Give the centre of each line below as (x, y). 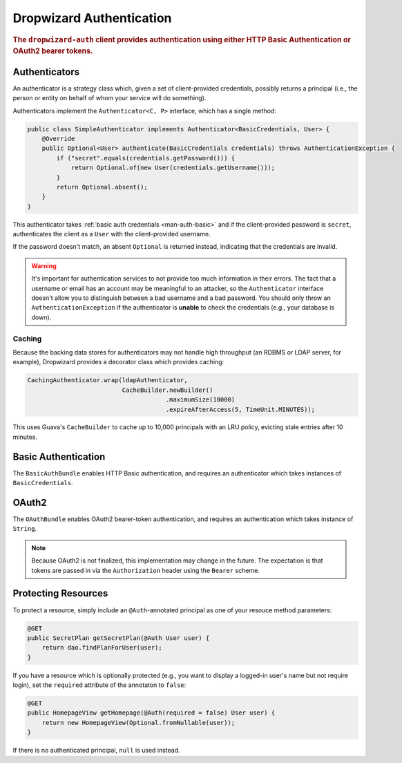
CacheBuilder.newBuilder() (167, 390)
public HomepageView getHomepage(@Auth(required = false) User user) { (151, 713)
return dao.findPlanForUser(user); (102, 648)
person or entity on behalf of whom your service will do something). (109, 98)
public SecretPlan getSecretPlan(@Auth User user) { (118, 638)
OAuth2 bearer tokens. (53, 51)
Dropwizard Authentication (92, 18)
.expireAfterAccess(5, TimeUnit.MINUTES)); (240, 409)
